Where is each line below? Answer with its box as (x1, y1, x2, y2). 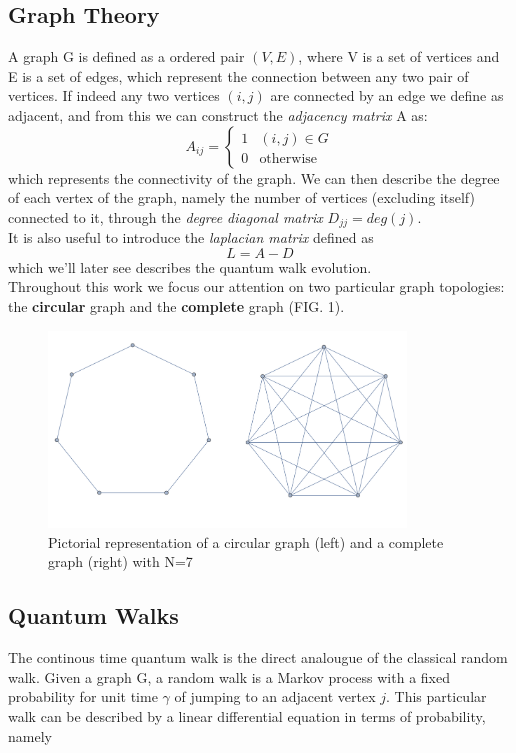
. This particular (386, 686, 487, 707)
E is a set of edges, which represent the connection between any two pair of (8, 65, 469, 86)
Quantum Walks (8, 600, 179, 631)
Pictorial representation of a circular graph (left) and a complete (48, 531, 444, 552)
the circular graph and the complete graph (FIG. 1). (8, 296, 345, 316)
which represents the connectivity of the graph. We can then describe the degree (8, 167, 500, 188)
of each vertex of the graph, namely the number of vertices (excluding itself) (8, 187, 475, 208)
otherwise (259, 151, 318, 166)
